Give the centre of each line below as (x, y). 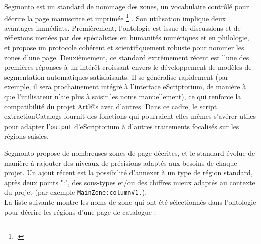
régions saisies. (26, 136)
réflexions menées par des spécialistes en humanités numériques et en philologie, (127, 37)
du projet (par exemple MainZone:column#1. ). (76, 192)
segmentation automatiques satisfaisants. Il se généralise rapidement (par (116, 77)
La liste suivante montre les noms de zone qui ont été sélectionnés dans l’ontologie (130, 202)
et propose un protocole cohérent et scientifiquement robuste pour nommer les (124, 47)
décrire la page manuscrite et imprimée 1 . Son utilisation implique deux (115, 17)
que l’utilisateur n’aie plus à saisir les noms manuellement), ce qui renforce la (123, 96)
